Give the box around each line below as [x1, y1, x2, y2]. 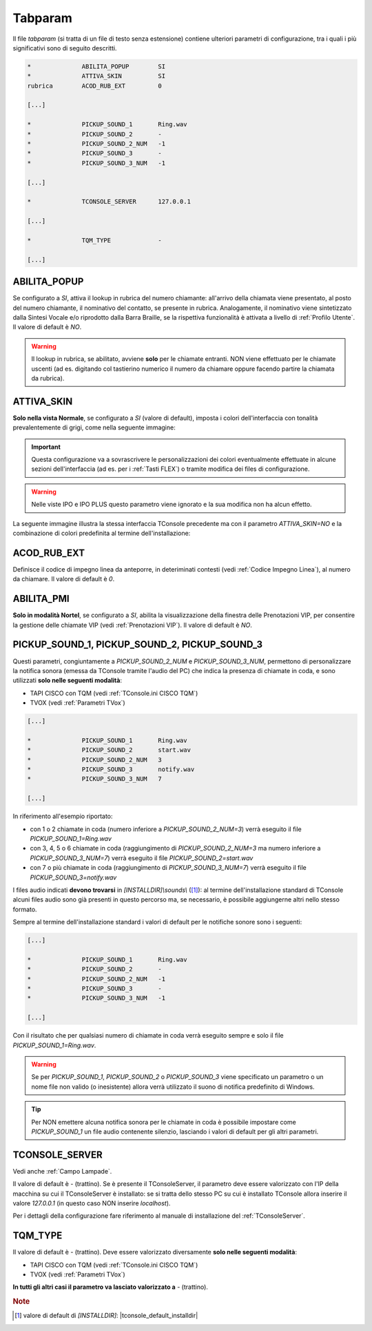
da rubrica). [31, 373, 65, 382]
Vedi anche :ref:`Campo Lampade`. [12, 1167, 112, 1175]
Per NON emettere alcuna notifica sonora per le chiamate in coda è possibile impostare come [31, 1118, 296, 1126]
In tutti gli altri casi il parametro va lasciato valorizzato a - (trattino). [12, 1283, 208, 1291]
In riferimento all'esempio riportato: [12, 812, 113, 821]
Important [31, 443, 61, 451]
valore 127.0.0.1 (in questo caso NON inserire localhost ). [12, 1198, 171, 1207]
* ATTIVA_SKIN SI [27, 72, 165, 80]
